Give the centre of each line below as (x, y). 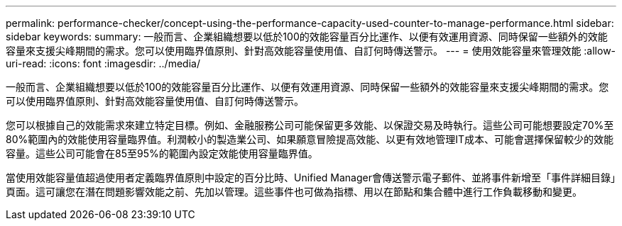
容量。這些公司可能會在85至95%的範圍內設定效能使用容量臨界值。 (162, 153)
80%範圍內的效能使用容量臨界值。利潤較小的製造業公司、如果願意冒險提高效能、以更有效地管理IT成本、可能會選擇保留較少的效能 (310, 139)
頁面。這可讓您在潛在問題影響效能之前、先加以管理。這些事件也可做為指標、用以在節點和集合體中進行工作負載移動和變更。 (294, 192)
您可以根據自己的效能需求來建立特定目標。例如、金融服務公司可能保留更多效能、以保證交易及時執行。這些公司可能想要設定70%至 (310, 125)
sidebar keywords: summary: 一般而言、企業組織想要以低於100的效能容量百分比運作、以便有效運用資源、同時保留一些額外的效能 (307, 36)
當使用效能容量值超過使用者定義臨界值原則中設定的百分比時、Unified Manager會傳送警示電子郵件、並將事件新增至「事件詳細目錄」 (311, 177)
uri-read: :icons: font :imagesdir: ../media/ (103, 63)
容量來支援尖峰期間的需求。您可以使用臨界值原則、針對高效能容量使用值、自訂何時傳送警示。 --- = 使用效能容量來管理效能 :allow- (311, 51)
